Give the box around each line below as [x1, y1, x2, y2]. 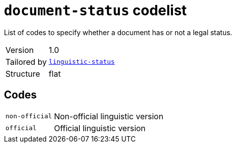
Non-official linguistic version [54, 111, 164, 121]
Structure [5, 68, 40, 79]
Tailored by [5, 56, 47, 67]
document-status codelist [4, 2, 187, 19]
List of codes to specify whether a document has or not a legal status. [4, 28, 233, 37]
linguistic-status [49, 58, 115, 66]
